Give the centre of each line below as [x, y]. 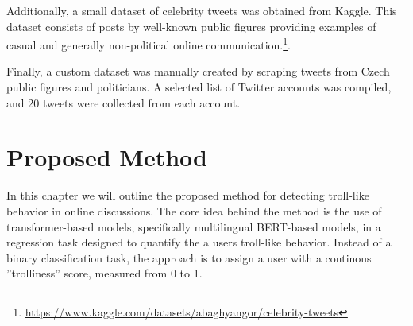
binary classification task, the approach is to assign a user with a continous [189, 257]
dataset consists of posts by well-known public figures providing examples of [191, 26]
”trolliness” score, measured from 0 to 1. [104, 273]
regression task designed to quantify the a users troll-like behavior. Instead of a [199, 242]
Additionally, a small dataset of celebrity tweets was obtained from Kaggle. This [202, 10]
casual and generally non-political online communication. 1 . [149, 43]
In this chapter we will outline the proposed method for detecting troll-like [188, 195]
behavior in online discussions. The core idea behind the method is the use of [194, 210]
